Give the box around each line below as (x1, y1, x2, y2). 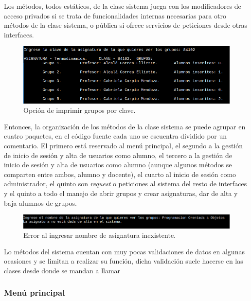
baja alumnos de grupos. (4, 197, 77, 208)
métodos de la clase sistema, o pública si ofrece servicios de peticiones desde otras (4, 20, 248, 30)
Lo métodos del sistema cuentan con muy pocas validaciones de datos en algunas (4, 246, 245, 256)
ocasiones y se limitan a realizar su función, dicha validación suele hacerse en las (4, 256, 243, 266)
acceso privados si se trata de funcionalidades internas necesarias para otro (4, 10, 226, 20)
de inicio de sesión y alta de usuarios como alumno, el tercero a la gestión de (4, 150, 233, 160)
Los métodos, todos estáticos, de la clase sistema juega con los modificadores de (4, 1, 241, 11)
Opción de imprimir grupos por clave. (23, 105, 136, 115)
